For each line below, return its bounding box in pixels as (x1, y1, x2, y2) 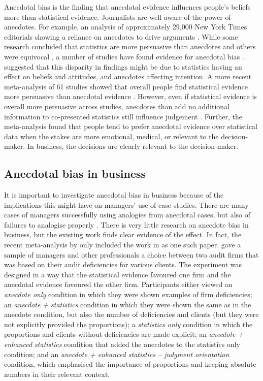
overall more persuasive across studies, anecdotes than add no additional (4, 101, 230, 111)
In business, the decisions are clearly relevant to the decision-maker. (27, 141, 239, 151)
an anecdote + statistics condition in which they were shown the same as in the (4, 299, 251, 309)
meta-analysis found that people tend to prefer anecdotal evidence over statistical (4, 121, 257, 132)
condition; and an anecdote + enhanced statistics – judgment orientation (4, 348, 229, 359)
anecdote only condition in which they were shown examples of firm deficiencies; (4, 289, 252, 300)
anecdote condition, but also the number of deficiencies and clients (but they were (4, 309, 259, 320)
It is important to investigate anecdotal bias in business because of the (4, 189, 224, 200)
